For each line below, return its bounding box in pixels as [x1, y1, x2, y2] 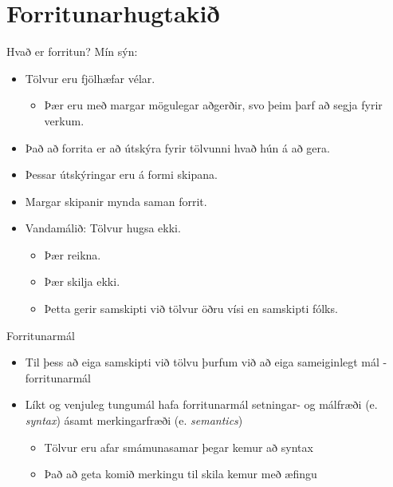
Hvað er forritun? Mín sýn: [6, 43, 138, 60]
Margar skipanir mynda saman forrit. [25, 192, 207, 209]
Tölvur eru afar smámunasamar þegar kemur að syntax [44, 438, 313, 455]
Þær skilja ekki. [44, 273, 120, 290]
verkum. [44, 112, 84, 129]
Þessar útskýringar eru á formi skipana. [25, 166, 218, 183]
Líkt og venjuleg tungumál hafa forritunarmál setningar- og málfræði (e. [25, 396, 378, 413]
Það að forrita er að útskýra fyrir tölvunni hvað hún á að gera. [25, 139, 330, 156]
